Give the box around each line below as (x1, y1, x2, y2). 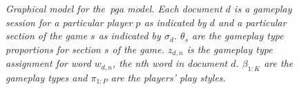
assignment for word (6, 56, 91, 70)
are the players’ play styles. (110, 70, 226, 85)
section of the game (6, 28, 88, 43)
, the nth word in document (113, 56, 228, 70)
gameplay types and (6, 70, 88, 85)
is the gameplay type (186, 41, 273, 56)
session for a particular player (6, 14, 133, 29)
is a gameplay (234, 1, 292, 15)
